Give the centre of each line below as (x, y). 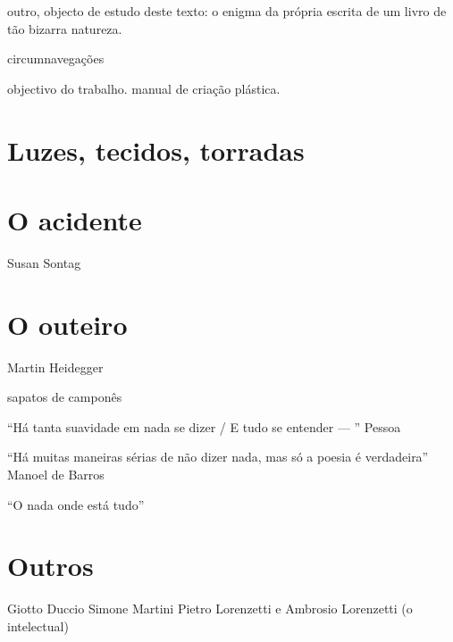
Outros (50, 566)
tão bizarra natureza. (65, 28)
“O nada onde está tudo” (76, 504)
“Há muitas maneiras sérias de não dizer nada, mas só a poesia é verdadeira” (218, 457)
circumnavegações (56, 58)
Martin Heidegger (55, 367)
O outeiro (67, 324)
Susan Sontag (44, 262)
